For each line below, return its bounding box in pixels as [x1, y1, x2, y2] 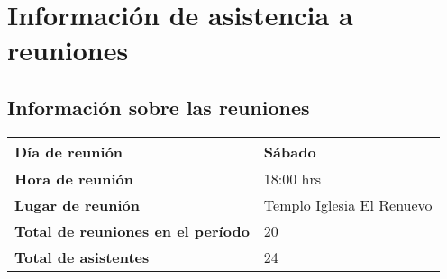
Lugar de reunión [14, 193, 140, 215]
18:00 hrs [263, 167, 322, 189]
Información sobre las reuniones [7, 93, 310, 121]
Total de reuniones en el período [14, 220, 250, 241]
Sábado [263, 140, 316, 162]
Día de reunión [14, 140, 123, 162]
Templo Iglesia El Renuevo [263, 193, 433, 215]
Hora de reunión [14, 167, 134, 189]
